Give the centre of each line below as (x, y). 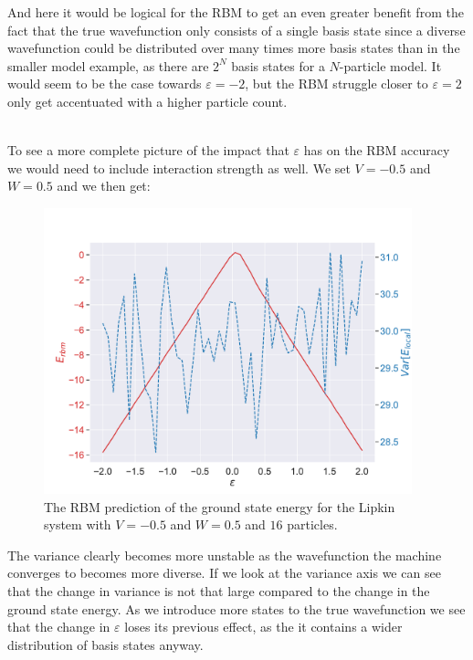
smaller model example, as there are (108, 65)
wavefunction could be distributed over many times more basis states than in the (234, 48)
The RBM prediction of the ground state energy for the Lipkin (220, 506)
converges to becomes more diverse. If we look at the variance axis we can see (224, 573)
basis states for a (278, 65)
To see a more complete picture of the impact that (148, 150)
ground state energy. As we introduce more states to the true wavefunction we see (236, 608)
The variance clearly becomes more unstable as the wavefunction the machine (225, 555)
